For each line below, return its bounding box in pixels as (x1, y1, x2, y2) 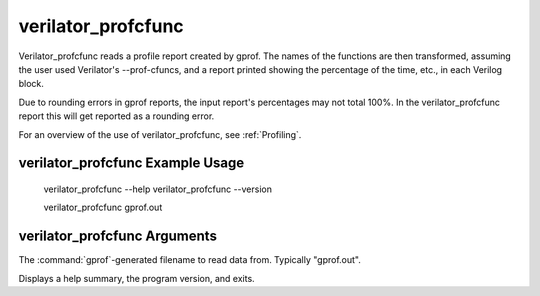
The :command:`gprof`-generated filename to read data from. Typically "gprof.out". (18, 254, 362, 266)
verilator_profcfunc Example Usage (18, 155, 245, 172)
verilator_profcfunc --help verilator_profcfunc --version (43, 183, 272, 195)
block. (18, 78, 45, 90)
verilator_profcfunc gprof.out (43, 201, 163, 214)
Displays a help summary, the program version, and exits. (18, 272, 255, 284)
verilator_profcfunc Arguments (18, 228, 217, 245)
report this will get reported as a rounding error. (18, 110, 215, 122)
